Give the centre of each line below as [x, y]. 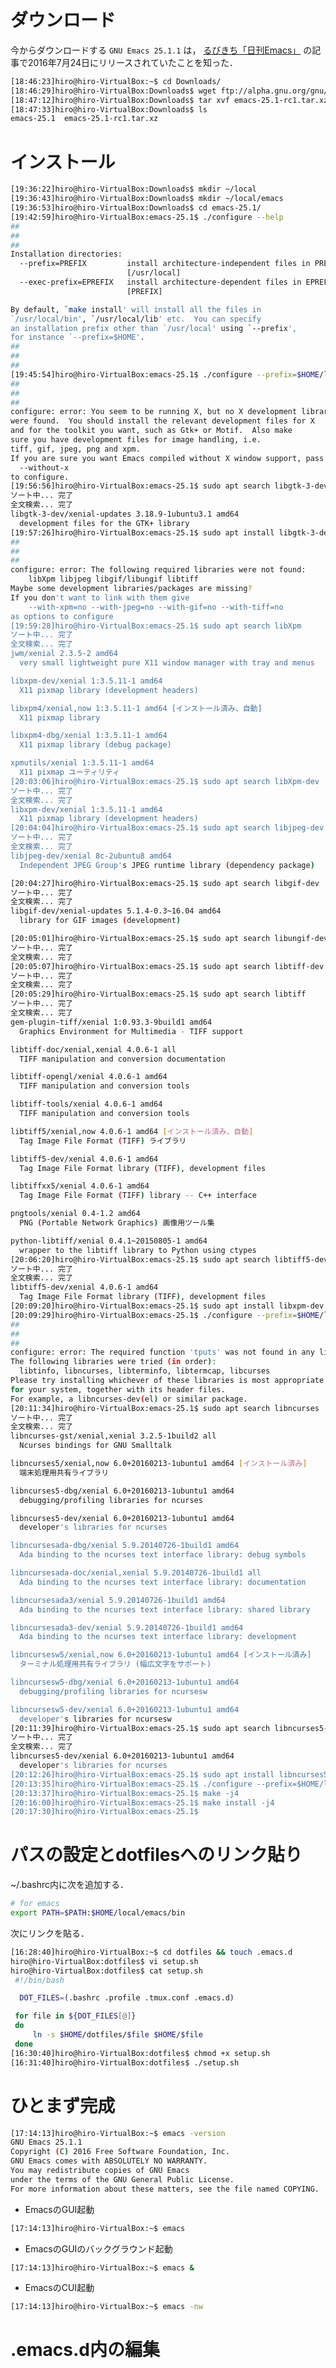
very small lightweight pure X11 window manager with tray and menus [167, 663]
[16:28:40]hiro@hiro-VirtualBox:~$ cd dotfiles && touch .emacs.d [151, 1952]
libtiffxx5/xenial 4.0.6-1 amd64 [80, 1186]
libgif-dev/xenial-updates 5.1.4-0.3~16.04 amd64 [116, 911]
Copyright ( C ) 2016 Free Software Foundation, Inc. [120, 2152]
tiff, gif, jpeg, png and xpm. [75, 449]
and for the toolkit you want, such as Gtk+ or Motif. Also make [151, 431]
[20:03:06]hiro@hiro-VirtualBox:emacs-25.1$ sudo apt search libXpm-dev [165, 781]
